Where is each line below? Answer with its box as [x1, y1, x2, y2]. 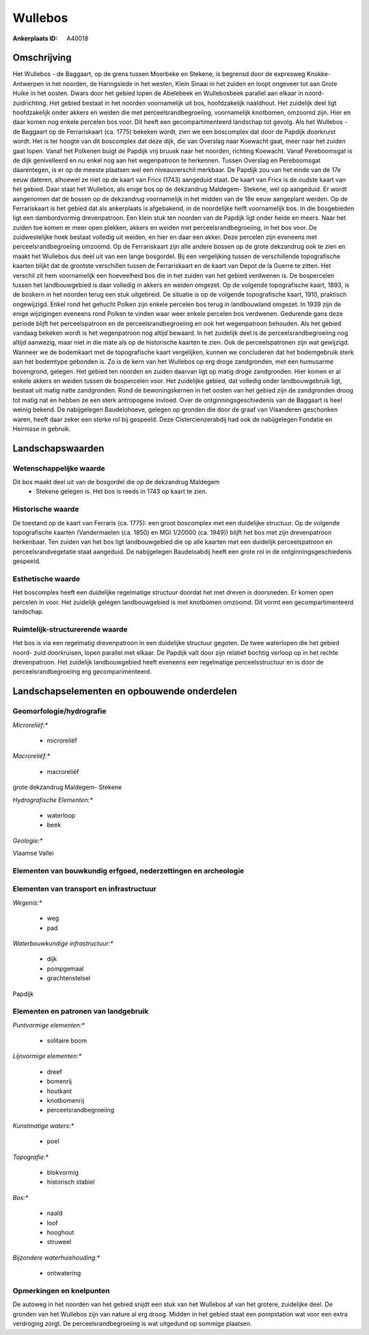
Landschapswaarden [12, 442, 105, 454]
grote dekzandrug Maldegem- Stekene [12, 783, 122, 791]
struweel [46, 1238, 72, 1246]
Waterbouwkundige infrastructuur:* [12, 939, 113, 947]
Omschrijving [12, 52, 72, 64]
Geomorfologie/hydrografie [12, 706, 107, 716]
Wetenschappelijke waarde [12, 463, 105, 473]
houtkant [46, 1086, 72, 1095]
